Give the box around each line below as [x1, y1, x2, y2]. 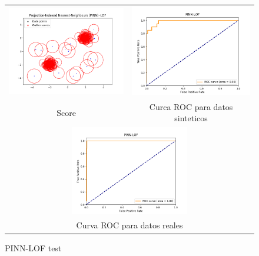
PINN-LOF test [5, 241, 62, 254]
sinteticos [174, 112, 208, 124]
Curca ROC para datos [149, 100, 233, 112]
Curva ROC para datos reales [76, 219, 183, 231]
